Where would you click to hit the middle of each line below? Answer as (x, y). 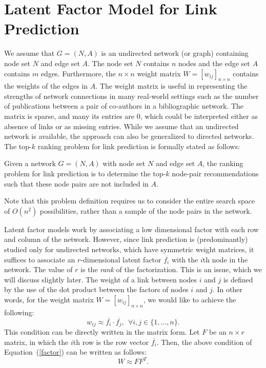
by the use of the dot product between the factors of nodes (96, 289)
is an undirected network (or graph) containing (175, 53)
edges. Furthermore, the (78, 73)
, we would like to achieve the (190, 299)
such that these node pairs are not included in (76, 183)
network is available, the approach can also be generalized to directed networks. (129, 136)
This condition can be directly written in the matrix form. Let (102, 332)
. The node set (110, 63)
